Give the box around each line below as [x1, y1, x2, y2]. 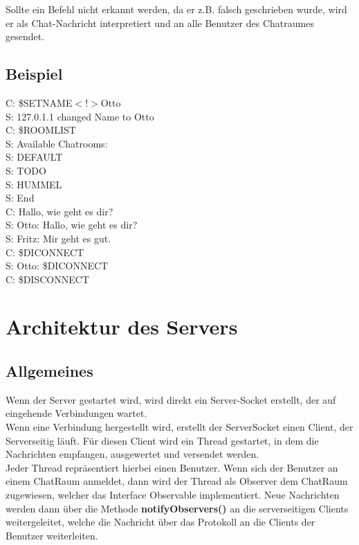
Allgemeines [6, 360, 93, 382]
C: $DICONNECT [6, 244, 84, 259]
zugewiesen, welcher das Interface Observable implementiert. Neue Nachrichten [6, 488, 340, 502]
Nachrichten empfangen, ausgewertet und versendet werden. [6, 447, 259, 461]
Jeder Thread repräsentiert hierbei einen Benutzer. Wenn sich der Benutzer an [6, 460, 338, 474]
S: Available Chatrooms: [6, 136, 108, 150]
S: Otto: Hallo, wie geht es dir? [6, 217, 138, 232]
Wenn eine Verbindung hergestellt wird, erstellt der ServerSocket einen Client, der [6, 420, 353, 434]
